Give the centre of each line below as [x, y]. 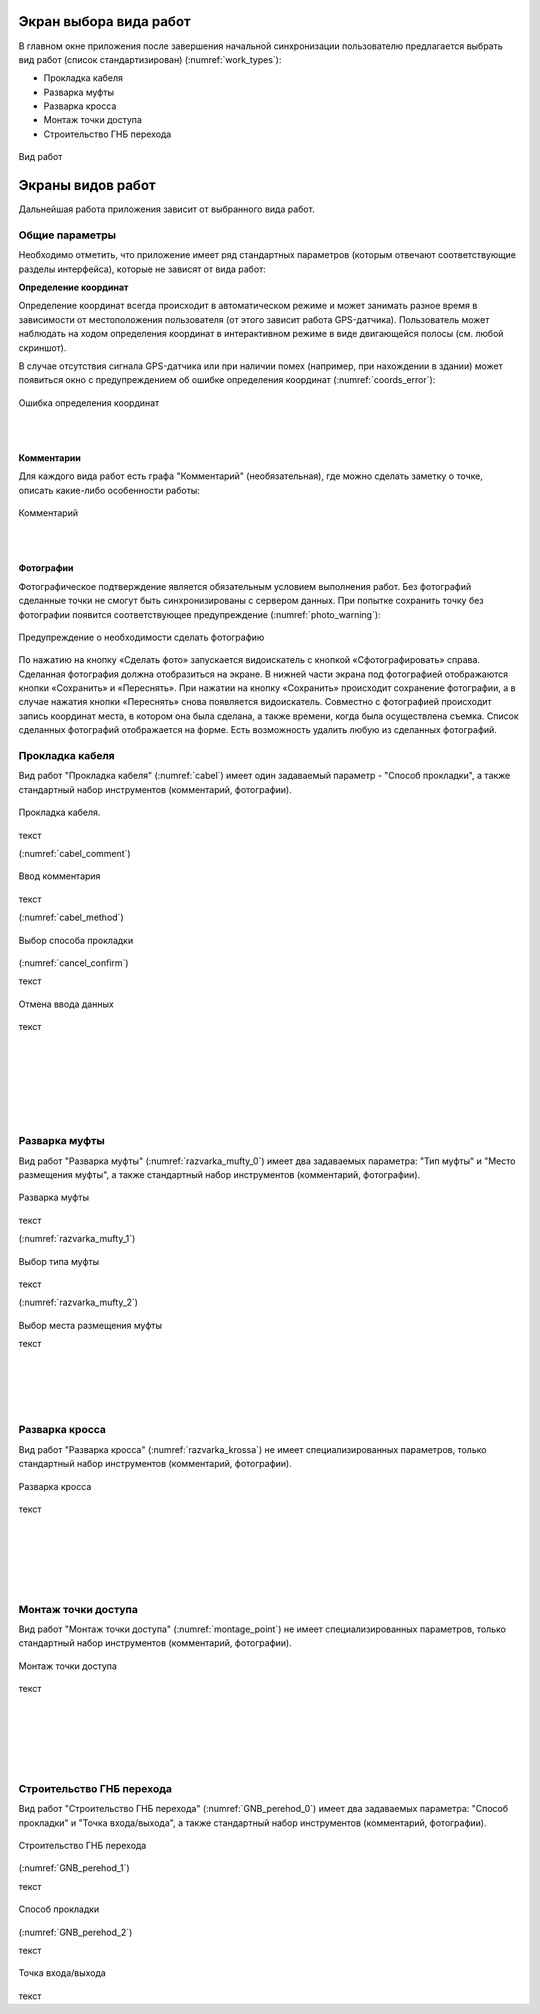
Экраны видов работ [87, 185]
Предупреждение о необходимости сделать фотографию [141, 637]
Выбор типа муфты [59, 1261]
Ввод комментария [59, 876]
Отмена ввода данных [66, 1004]
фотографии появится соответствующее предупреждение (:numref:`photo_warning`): [199, 614]
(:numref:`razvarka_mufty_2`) [78, 1302]
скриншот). [42, 347]
